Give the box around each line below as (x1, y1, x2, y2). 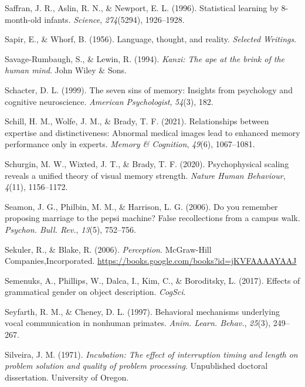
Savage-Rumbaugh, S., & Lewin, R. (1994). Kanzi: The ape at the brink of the (5, 52, 284, 64)
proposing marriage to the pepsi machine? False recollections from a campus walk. (5, 212, 300, 224)
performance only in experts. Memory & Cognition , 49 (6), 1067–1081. (5, 138, 255, 150)
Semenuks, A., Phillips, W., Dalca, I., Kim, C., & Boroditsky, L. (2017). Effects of (5, 274, 300, 286)
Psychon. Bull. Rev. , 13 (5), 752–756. (5, 223, 136, 235)
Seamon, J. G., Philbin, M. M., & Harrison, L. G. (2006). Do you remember (5, 200, 278, 212)
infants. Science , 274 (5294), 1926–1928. (44, 13, 185, 25)
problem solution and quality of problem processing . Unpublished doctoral (5, 359, 268, 372)
